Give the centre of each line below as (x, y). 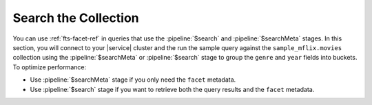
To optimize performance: (49, 67)
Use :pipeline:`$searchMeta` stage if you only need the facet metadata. (133, 80)
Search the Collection (76, 18)
